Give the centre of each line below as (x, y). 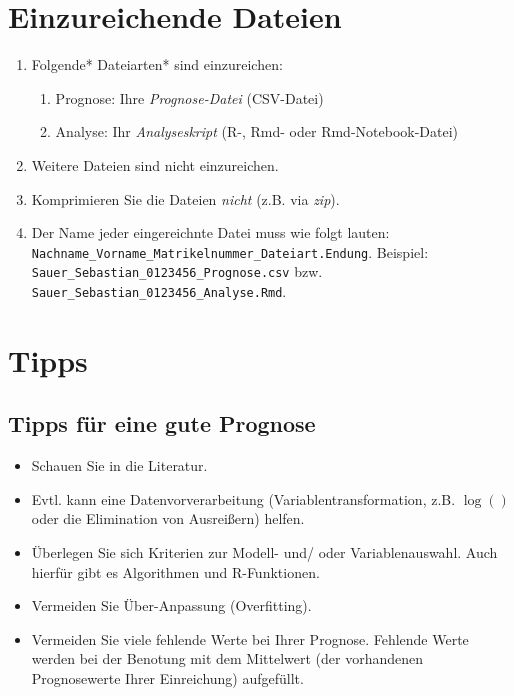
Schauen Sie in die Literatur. (119, 465)
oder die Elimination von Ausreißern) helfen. (168, 518)
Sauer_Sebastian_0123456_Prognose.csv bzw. (177, 271)
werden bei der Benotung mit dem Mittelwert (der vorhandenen (227, 658)
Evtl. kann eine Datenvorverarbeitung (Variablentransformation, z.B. (243, 498)
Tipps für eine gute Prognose (162, 423)
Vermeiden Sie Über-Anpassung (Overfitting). (171, 605)
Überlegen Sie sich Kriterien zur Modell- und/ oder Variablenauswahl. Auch (264, 552)
